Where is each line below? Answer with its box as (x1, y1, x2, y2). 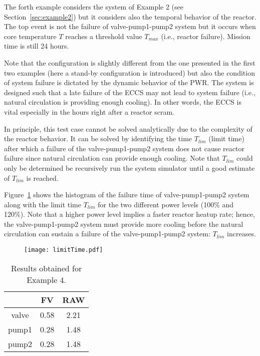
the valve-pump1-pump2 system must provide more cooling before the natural (4, 218, 243, 229)
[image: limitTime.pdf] (24, 246, 103, 254)
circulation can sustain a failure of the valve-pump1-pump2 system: (4, 228, 210, 239)
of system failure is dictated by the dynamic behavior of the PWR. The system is (4, 77, 254, 88)
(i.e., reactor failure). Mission (161, 31, 250, 41)
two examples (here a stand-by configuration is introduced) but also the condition (4, 67, 255, 78)
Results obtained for (11, 262, 82, 274)
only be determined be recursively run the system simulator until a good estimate (4, 162, 255, 173)
